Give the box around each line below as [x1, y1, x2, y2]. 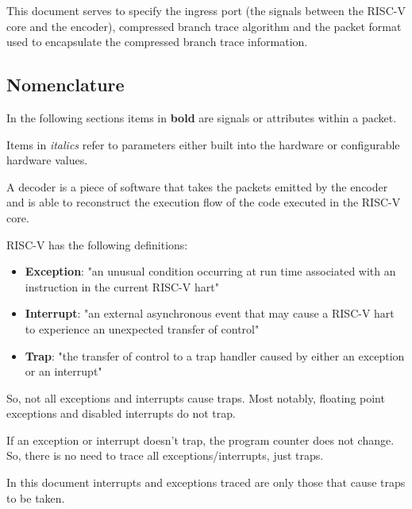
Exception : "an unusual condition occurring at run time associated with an [25, 263, 396, 280]
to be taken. [6, 489, 65, 506]
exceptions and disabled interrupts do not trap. [6, 405, 236, 422]
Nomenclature [6, 72, 125, 97]
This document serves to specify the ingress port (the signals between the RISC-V [6, 2, 406, 18]
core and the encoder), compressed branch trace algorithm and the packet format [6, 17, 402, 34]
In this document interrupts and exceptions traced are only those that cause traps [6, 474, 406, 491]
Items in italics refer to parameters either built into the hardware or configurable [6, 136, 400, 152]
